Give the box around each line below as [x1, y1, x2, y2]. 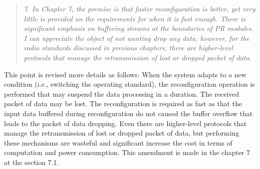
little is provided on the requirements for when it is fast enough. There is [23, 13, 246, 23]
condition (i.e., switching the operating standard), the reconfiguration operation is [4, 79, 255, 89]
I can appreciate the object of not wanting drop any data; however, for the [23, 32, 250, 43]
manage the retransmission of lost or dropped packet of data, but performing [4, 128, 240, 138]
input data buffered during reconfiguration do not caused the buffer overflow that [4, 108, 253, 118]
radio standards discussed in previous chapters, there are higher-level [23, 42, 233, 53]
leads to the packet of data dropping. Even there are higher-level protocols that [4, 118, 247, 128]
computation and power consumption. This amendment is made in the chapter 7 [4, 147, 251, 158]
